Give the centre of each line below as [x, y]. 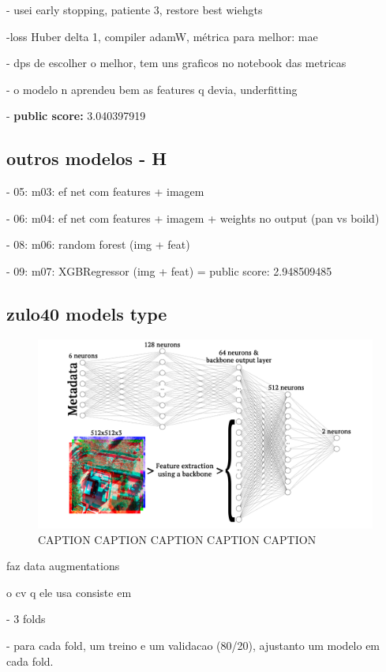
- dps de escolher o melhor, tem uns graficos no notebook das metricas [176, 63]
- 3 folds [26, 619]
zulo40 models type [87, 313]
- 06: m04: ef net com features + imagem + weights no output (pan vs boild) [193, 218]
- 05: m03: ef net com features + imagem [105, 191]
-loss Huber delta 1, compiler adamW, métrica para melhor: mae [162, 36]
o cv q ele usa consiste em [69, 592]
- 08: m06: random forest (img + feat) [98, 244]
